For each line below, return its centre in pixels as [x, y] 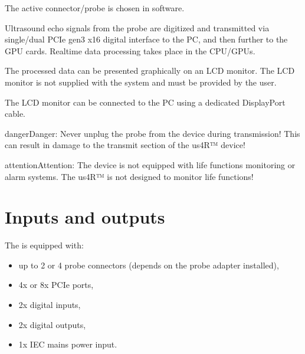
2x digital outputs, [52, 324]
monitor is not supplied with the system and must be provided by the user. [141, 82]
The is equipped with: [44, 245]
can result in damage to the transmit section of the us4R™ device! [125, 145]
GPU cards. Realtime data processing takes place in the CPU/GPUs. [130, 50]
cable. [15, 114]
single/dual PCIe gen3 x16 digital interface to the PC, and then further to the [146, 39]
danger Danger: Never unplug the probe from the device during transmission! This [152, 133]
